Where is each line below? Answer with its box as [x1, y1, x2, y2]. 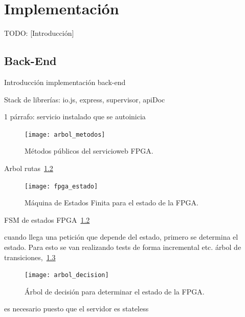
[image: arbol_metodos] [25, 131, 105, 138]
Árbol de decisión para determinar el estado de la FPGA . [25, 286, 205, 297]
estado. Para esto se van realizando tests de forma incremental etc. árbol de [4, 241, 241, 252]
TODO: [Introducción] [4, 28, 74, 38]
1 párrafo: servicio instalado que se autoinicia [4, 111, 146, 122]
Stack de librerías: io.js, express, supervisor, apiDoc [4, 94, 165, 104]
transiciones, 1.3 [4, 251, 56, 262]
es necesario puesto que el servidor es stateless [4, 303, 149, 314]
